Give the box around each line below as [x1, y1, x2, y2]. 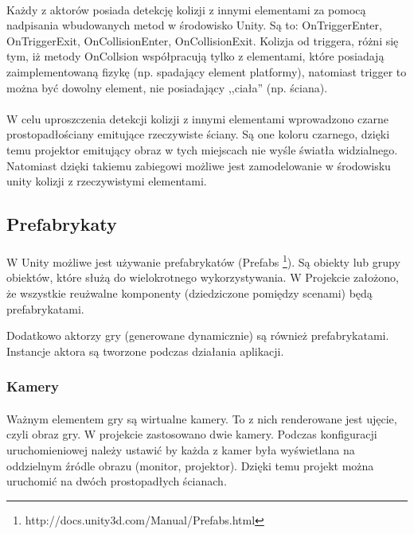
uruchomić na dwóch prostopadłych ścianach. [6, 473, 227, 489]
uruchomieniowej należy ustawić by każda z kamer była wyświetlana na [6, 441, 355, 458]
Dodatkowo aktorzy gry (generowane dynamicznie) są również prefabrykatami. [6, 327, 389, 344]
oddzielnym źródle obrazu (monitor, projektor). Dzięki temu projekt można [6, 457, 374, 474]
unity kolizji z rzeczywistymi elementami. [6, 173, 207, 189]
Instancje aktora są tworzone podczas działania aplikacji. [6, 342, 284, 359]
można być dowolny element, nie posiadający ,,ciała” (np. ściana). [6, 79, 328, 95]
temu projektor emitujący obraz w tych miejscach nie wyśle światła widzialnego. [6, 141, 398, 158]
